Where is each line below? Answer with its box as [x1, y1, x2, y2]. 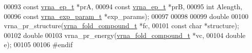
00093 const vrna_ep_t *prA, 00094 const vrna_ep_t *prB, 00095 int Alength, [4, 1, 242, 11]
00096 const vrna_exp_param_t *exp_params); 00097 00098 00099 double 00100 [4, 11, 249, 21]
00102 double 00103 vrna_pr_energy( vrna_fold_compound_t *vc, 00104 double [4, 30, 246, 40]
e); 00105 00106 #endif [4, 39, 73, 50]
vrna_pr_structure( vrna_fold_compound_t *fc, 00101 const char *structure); [4, 20, 239, 31]
